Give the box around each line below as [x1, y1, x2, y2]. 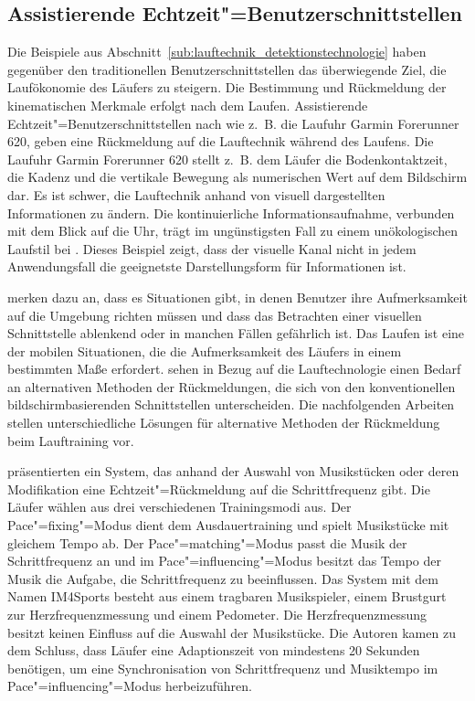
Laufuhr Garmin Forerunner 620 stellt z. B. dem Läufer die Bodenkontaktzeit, [7, 149, 448, 168]
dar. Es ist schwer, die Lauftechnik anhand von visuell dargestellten [7, 185, 385, 204]
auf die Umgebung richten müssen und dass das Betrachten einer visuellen [7, 305, 422, 324]
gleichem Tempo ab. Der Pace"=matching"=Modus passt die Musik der [7, 533, 407, 552]
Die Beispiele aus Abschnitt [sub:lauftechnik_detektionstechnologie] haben [7, 42, 427, 61]
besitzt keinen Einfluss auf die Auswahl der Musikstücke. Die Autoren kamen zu [7, 622, 456, 642]
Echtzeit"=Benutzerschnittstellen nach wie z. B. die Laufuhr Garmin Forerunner [7, 113, 459, 133]
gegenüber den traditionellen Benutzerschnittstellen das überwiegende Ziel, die [7, 59, 447, 79]
